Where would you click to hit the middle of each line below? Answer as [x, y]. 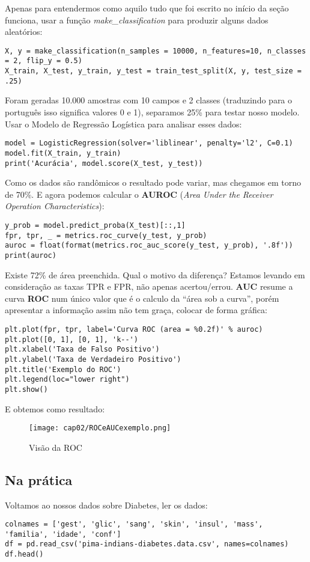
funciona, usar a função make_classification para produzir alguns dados [137, 20]
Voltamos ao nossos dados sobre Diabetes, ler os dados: [106, 505]
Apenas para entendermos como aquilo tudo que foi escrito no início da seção [147, 8]
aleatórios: [24, 32]
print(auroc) [31, 255]
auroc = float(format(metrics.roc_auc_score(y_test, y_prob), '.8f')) [149, 246]
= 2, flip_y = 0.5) [44, 61]
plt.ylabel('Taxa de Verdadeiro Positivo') [93, 359]
